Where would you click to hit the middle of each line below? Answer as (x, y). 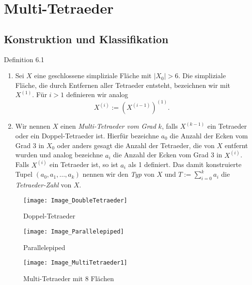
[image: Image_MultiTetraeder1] (75, 263)
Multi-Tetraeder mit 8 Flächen (69, 278)
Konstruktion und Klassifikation (86, 39)
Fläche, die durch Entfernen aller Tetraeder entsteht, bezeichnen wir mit (123, 85)
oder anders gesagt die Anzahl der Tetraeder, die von (136, 145)
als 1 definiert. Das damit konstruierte (185, 164)
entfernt (236, 145)
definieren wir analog (97, 94)
